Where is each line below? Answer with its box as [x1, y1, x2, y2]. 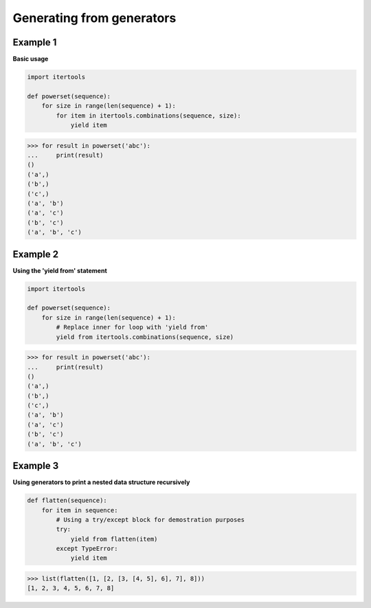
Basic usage [12, 55, 49, 63]
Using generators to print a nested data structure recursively [12, 478, 190, 486]
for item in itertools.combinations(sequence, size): [56, 111, 241, 120]
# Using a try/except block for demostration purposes [56, 516, 245, 523]
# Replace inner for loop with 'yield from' [56, 323, 209, 332]
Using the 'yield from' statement [12, 266, 108, 274]
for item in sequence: [41, 506, 118, 514]
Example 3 [12, 460, 59, 472]
